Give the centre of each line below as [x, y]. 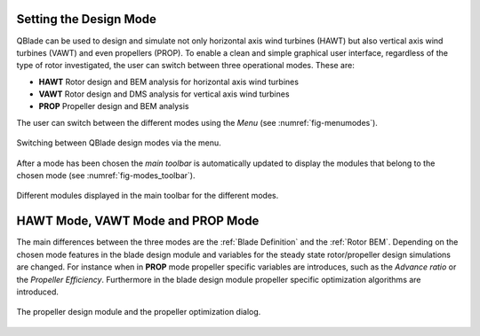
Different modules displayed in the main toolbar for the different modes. [148, 196]
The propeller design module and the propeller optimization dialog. [139, 312]
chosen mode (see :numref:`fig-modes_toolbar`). [106, 176]
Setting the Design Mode [87, 19]
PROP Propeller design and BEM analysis [114, 106]
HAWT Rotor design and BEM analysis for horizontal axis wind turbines [169, 82]
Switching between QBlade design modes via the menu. [119, 143]
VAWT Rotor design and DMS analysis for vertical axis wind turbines [164, 94]
